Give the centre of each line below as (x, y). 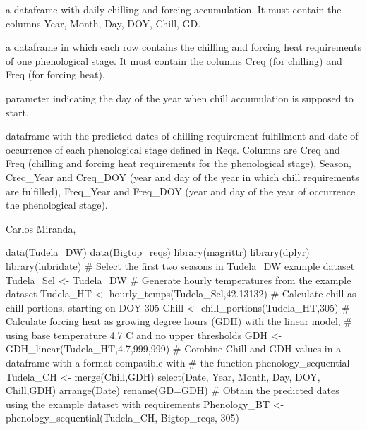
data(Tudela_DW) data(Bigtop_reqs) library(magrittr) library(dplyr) (158, 252)
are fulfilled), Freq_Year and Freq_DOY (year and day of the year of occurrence (181, 191)
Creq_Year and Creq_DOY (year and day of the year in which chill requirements (182, 177)
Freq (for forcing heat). (55, 74)
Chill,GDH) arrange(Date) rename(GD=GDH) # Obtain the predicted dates (173, 390)
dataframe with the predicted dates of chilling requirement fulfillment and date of (182, 136)
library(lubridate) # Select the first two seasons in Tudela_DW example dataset (180, 265)
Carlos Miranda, (41, 228)
